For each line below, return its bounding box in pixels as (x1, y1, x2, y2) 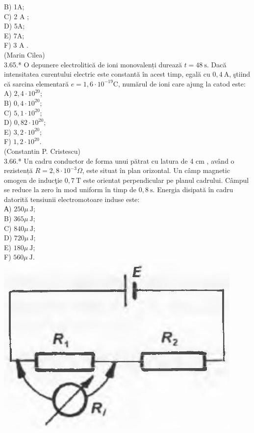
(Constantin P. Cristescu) (4, 145, 81, 156)
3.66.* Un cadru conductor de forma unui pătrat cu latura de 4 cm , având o (4, 155, 234, 166)
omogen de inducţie (4, 174, 62, 185)
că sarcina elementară (4, 78, 69, 88)
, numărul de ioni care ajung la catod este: (118, 78, 246, 88)
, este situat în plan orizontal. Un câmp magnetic (82, 165, 230, 175)
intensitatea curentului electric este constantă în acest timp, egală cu (4, 69, 210, 79)
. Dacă (206, 59, 227, 69)
